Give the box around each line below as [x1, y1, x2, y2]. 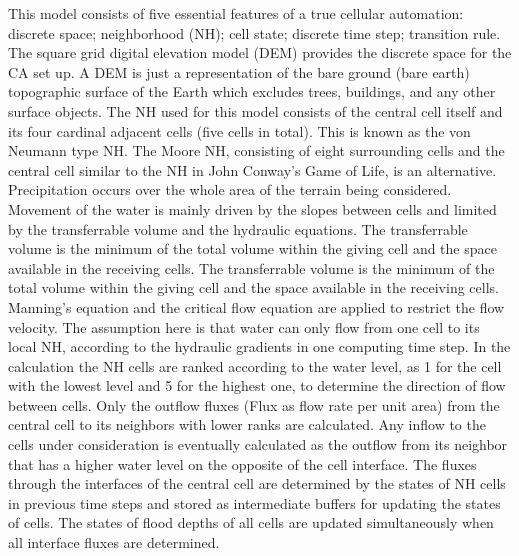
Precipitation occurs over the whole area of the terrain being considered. [8, 179, 452, 200]
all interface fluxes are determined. [8, 532, 220, 553]
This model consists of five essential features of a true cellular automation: [8, 3, 464, 23]
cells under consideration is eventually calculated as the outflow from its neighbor [8, 434, 508, 455]
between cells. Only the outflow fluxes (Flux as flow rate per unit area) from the [8, 394, 500, 415]
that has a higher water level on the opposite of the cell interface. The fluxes [8, 453, 477, 474]
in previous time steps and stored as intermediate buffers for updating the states [8, 492, 501, 513]
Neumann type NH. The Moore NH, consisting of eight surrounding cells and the [8, 140, 505, 161]
